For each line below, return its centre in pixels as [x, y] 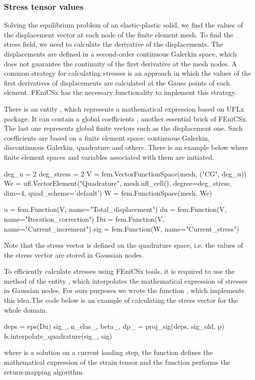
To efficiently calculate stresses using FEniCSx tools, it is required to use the [119, 271]
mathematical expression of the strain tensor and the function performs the [117, 362]
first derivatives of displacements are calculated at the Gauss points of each [117, 82]
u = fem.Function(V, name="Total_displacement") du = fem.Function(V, [115, 209]
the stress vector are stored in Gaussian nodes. [74, 254]
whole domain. [26, 309]
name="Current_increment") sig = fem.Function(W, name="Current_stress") [122, 228]
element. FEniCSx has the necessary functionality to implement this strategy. [120, 92]
